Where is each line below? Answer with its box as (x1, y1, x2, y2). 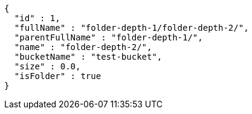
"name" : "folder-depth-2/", (14, 42, 152, 52)
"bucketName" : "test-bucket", (14, 52, 163, 62)
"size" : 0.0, (14, 62, 81, 71)
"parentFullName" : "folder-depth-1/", (14, 33, 203, 42)
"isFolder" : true (14, 71, 102, 81)
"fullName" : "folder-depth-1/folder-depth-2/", (14, 23, 249, 33)
